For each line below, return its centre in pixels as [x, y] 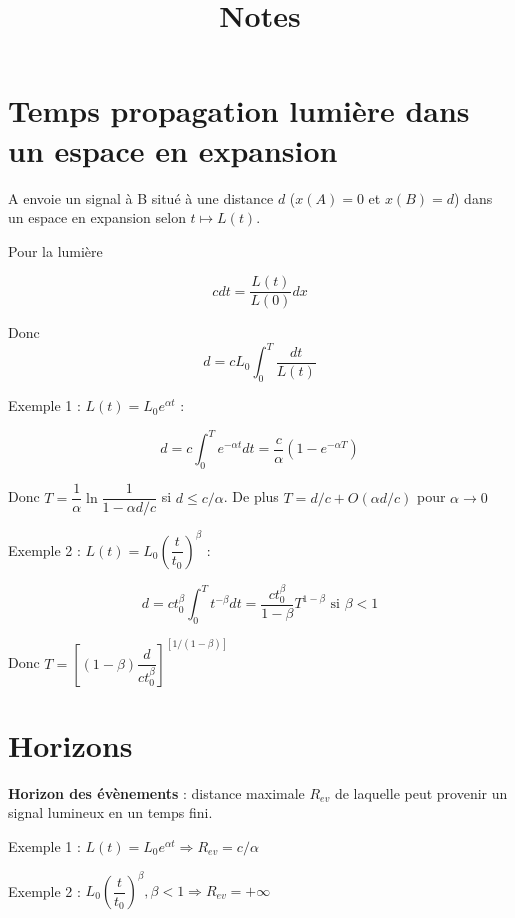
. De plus [251, 496]
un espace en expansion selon [97, 217]
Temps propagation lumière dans [239, 110]
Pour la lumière [55, 250]
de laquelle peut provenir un [421, 792]
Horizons [70, 744]
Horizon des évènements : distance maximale [156, 792]
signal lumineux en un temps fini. [110, 812]
